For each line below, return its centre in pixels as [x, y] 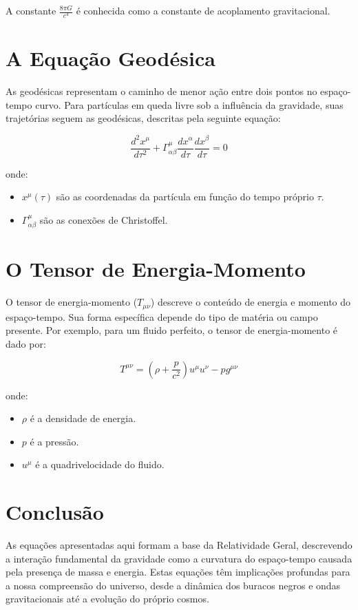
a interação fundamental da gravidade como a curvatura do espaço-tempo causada [179, 558]
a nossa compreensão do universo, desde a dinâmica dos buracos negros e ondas [173, 585]
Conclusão [55, 512]
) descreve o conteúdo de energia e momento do [251, 302]
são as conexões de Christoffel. [104, 219]
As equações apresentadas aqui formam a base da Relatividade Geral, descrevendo [179, 545]
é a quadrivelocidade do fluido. [100, 464]
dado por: [26, 343]
